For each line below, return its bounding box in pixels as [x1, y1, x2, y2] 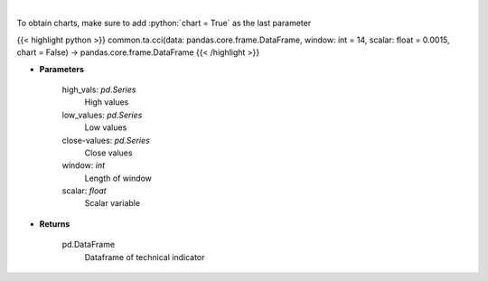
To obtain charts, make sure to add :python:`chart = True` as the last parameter [16, 18, 312, 29]
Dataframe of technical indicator [84, 251, 205, 262]
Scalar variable [84, 198, 140, 209]
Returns [39, 218, 70, 229]
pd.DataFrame [61, 239, 116, 250]
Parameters [39, 63, 85, 74]
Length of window [84, 173, 153, 183]
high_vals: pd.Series [61, 84, 136, 95]
